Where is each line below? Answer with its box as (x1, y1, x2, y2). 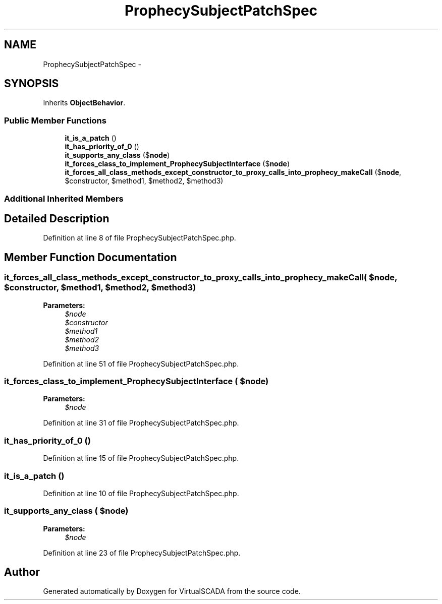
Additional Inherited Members (4, 193, 124, 204)
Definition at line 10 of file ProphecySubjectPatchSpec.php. (43, 489, 239, 498)
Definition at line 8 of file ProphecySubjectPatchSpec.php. (43, 233, 236, 243)
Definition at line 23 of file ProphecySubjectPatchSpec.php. (43, 548, 241, 557)
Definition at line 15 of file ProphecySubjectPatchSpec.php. (43, 454, 239, 463)
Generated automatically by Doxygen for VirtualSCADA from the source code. (43, 587, 301, 596)
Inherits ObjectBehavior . (43, 98, 126, 107)
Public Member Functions (4, 115, 106, 126)
